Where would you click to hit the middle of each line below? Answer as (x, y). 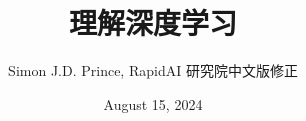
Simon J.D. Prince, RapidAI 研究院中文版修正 (153, 70)
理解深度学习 (152, 22)
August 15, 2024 (153, 103)
